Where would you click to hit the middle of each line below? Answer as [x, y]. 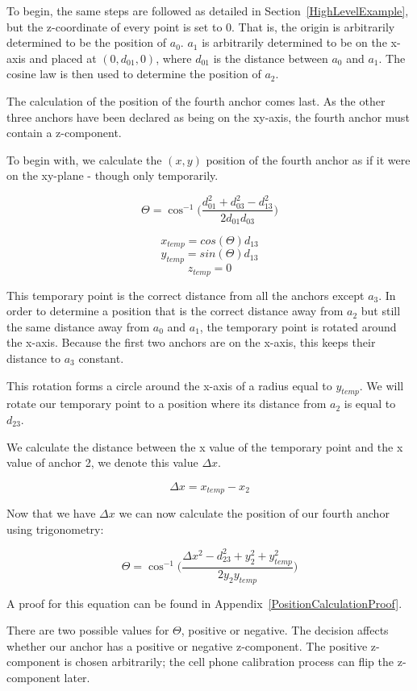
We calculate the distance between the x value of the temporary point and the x [205, 446]
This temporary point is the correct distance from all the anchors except [186, 295]
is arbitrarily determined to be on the [294, 42]
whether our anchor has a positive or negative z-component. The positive [187, 645]
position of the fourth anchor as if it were [308, 159]
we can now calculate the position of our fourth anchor [254, 513]
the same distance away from [78, 326]
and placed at [63, 58]
